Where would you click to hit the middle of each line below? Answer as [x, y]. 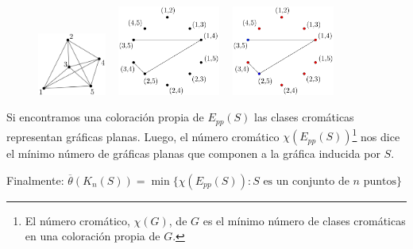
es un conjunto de [306, 181]
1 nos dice [376, 135]
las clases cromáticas [304, 117]
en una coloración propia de [93, 236]
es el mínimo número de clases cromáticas [304, 220]
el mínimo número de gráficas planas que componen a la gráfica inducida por [193, 153]
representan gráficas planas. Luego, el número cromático [143, 136]
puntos [380, 181]
